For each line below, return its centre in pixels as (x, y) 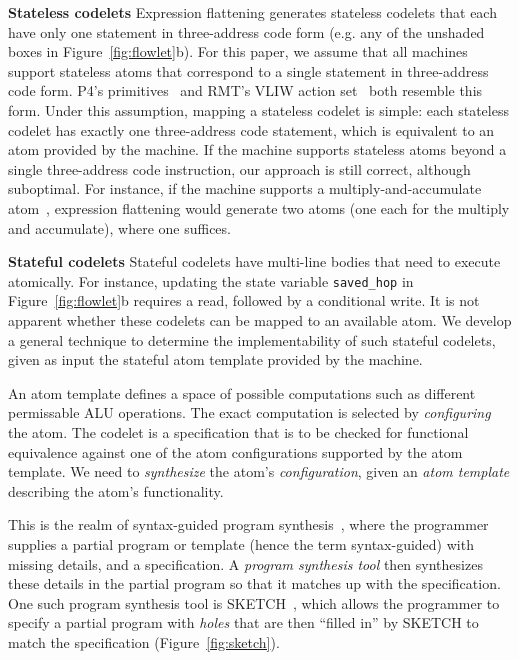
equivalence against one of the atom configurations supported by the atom (235, 451)
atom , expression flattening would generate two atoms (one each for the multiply (259, 207)
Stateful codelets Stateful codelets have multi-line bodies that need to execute (254, 261)
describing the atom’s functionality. (116, 490)
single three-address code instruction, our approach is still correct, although (239, 168)
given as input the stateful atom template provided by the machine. (215, 359)
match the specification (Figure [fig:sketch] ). (144, 641)
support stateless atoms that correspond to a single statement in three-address (248, 70)
